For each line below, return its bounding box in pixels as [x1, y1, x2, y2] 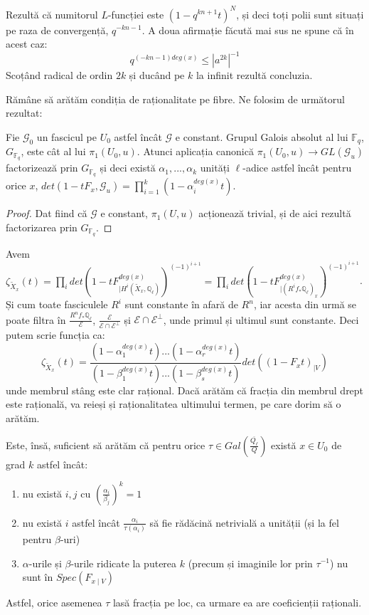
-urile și [28, 555, 62, 570]
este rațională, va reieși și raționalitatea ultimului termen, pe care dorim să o [6, 396, 341, 411]
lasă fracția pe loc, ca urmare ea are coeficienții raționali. [112, 595, 362, 610]
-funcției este [107, 6, 164, 21]
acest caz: [6, 36, 48, 51]
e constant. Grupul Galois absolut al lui [175, 129, 348, 144]
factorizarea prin [6, 219, 77, 234]
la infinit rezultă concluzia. [196, 68, 313, 83]
